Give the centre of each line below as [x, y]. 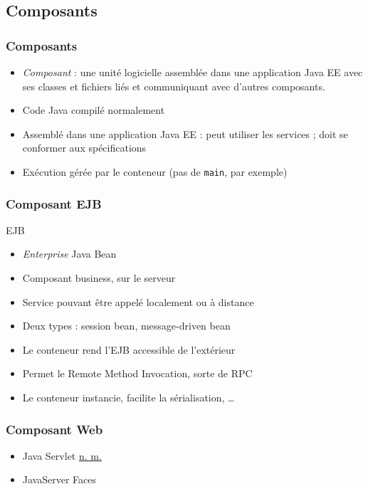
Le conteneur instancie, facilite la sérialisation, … [128, 397]
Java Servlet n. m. [62, 455]
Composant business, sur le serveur [99, 278]
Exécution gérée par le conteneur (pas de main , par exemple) [155, 171]
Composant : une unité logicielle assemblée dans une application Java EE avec [193, 72]
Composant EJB [54, 203]
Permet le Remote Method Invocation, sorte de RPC [137, 373]
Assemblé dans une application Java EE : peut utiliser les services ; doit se [185, 133]
